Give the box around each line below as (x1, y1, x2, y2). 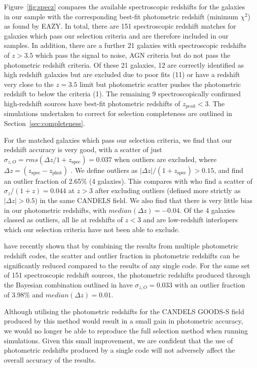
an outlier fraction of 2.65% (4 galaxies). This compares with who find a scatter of (4, 175, 253, 186)
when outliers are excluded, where (114, 154, 217, 164)
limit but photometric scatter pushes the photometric (79, 79, 241, 89)
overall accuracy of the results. (4, 354, 96, 365)
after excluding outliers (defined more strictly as (95, 185, 241, 196)
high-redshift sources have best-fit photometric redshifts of (4, 98, 181, 108)
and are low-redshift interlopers (143, 214, 238, 225)
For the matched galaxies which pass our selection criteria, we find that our (4, 134, 232, 145)
